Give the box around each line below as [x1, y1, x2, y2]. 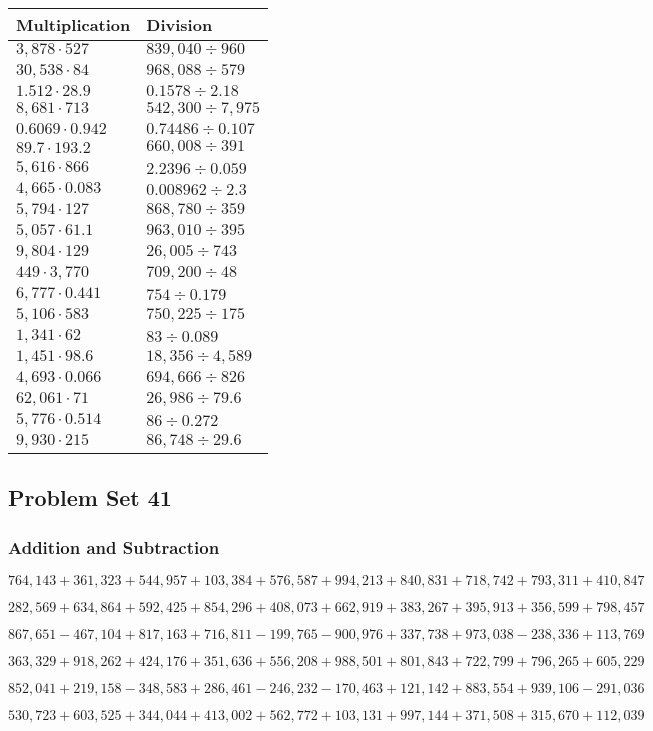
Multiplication [16, 13, 131, 36]
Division [146, 13, 213, 36]
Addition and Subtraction [8, 534, 220, 559]
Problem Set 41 [8, 482, 172, 513]
